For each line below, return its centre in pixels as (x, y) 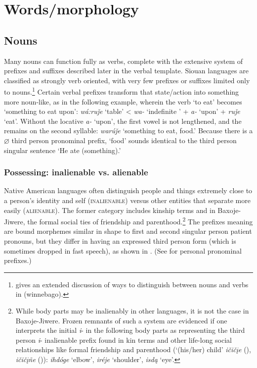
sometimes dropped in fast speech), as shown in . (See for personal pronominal (123, 250)
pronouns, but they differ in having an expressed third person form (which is (120, 241)
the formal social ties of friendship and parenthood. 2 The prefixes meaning (140, 221)
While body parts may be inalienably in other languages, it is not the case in (132, 310)
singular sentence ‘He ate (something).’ (63, 150)
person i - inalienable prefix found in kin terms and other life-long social (124, 340)
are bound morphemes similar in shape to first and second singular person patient (128, 231)
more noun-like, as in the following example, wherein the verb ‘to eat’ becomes (123, 101)
